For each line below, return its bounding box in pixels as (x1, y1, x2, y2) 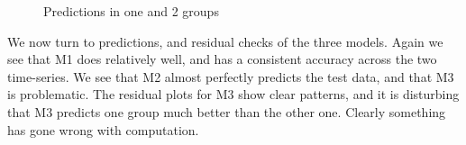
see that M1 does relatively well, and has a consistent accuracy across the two (7, 50, 437, 68)
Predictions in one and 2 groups (43, 2, 219, 20)
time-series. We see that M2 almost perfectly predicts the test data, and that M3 (7, 67, 454, 86)
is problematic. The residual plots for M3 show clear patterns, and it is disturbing (7, 85, 460, 104)
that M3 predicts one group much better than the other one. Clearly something (7, 102, 446, 121)
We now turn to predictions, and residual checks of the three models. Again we (7, 32, 443, 50)
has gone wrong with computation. (7, 120, 199, 139)
